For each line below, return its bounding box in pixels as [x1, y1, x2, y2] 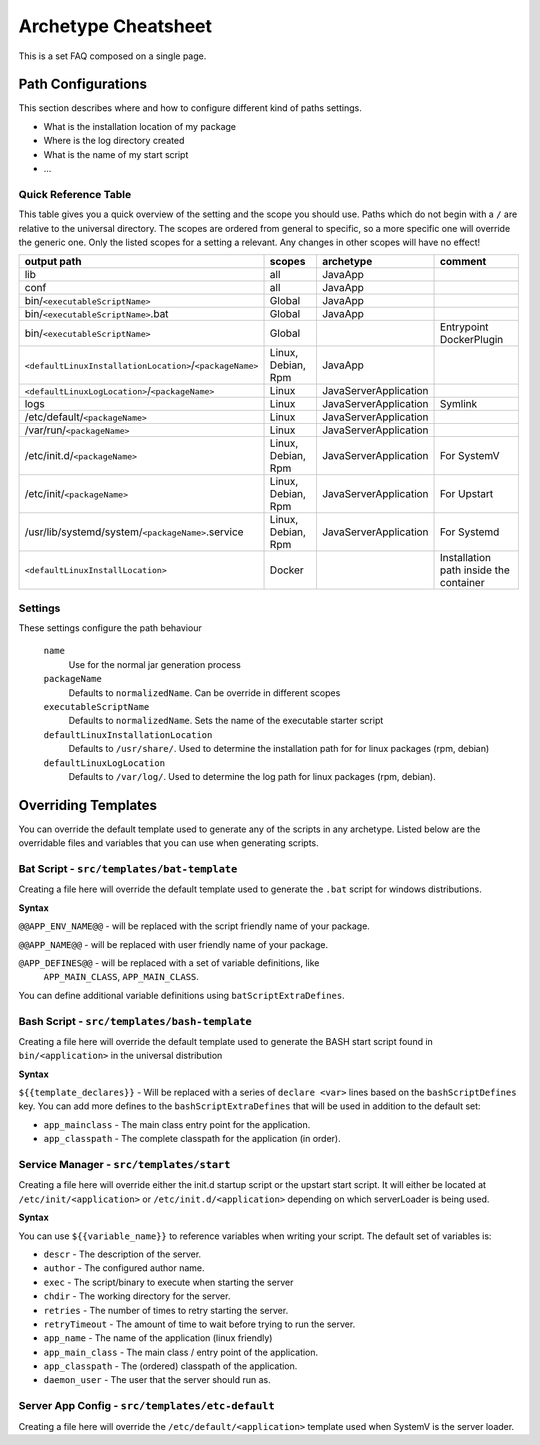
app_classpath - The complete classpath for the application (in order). [43, 1133, 341, 1145]
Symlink [440, 397, 478, 411]
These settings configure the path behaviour [18, 622, 202, 634]
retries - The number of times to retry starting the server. [43, 1304, 289, 1316]
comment [440, 255, 487, 269]
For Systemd [440, 525, 500, 539]
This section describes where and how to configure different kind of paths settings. [18, 102, 362, 114]
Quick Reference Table [18, 187, 132, 201]
